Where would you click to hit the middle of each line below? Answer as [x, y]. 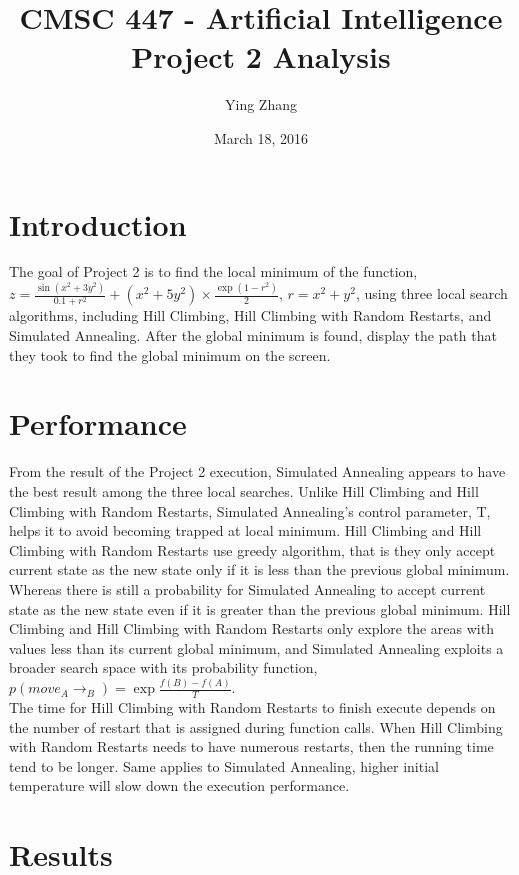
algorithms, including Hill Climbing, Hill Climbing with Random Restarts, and [250, 315]
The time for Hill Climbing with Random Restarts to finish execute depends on [252, 707]
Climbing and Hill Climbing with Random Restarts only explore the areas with [251, 628]
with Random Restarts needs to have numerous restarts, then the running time [251, 746]
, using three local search [431, 293]
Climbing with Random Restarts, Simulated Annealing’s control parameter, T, [250, 510]
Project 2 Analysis [261, 56]
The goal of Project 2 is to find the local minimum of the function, [213, 271]
